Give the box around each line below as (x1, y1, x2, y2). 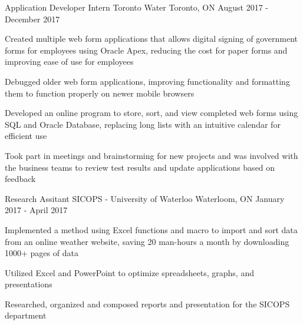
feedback (5, 173, 36, 185)
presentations (5, 278, 52, 290)
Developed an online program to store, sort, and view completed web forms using (5, 107, 298, 119)
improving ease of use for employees (5, 55, 134, 68)
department (5, 309, 47, 321)
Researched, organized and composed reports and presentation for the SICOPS (5, 297, 290, 310)
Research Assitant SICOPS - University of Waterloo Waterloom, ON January (5, 192, 285, 204)
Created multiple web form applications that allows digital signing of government (5, 32, 298, 45)
